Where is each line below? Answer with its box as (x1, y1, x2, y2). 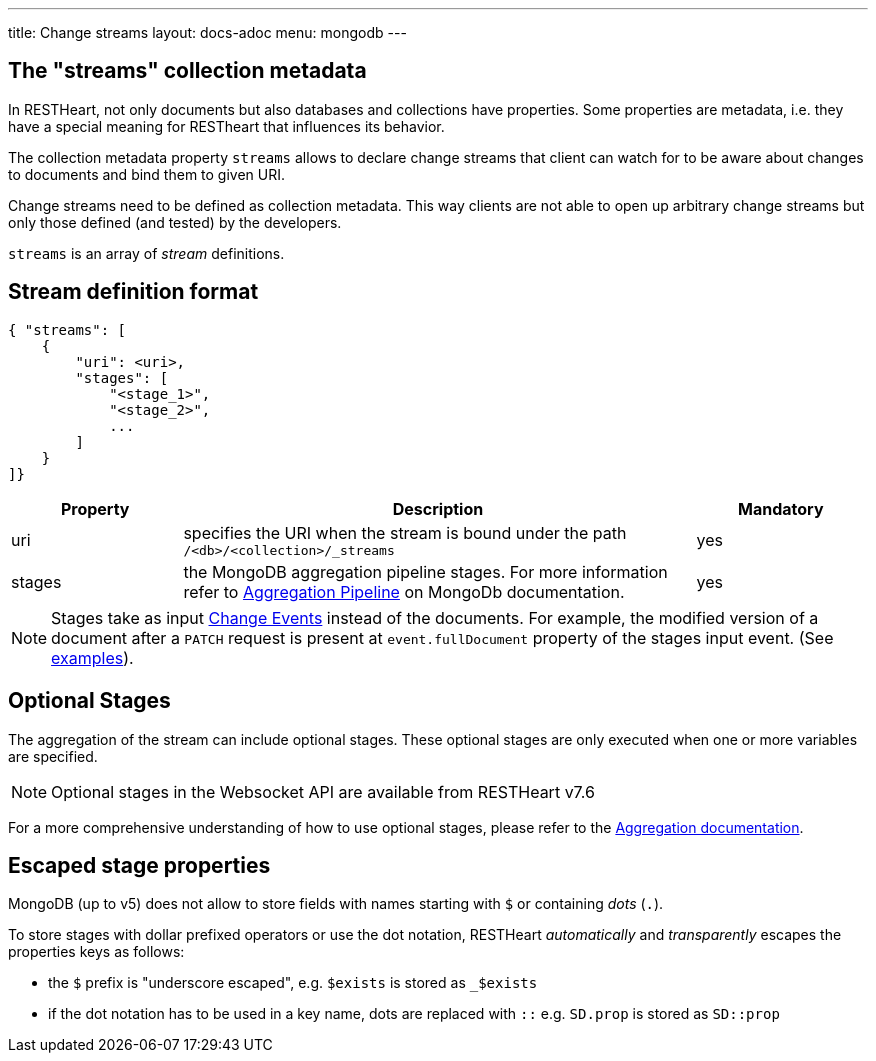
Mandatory (738, 498, 824, 519)
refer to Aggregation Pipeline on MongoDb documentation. (183, 581, 625, 602)
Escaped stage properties (8, 852, 271, 878)
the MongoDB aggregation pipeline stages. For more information (183, 561, 668, 582)
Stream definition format (8, 279, 259, 305)
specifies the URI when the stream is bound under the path (183, 522, 627, 543)
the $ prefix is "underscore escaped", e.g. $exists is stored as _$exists (48, 974, 538, 992)
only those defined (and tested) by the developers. (8, 213, 342, 231)
